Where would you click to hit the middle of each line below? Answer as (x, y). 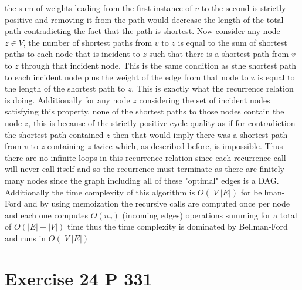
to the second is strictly (244, 8)
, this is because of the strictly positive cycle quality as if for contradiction (162, 122)
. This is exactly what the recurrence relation (213, 88)
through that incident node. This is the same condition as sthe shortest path (159, 65)
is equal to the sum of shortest (233, 42)
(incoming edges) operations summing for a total (210, 215)
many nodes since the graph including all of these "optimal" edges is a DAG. (142, 180)
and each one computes (47, 215)
